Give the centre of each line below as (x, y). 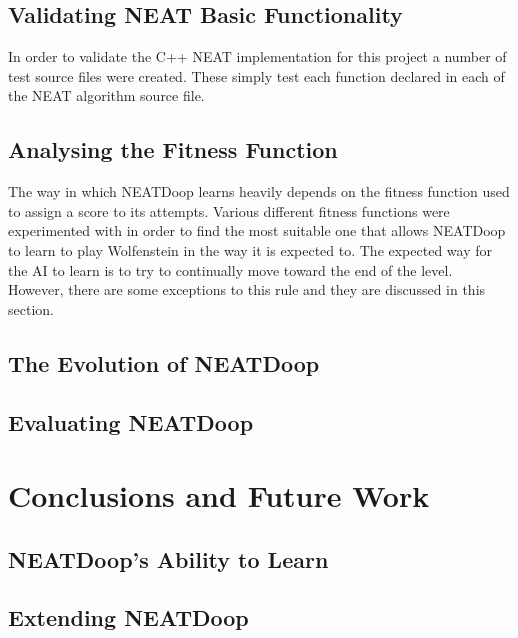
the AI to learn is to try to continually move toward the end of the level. (230, 269)
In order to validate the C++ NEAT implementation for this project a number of (257, 56)
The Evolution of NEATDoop (164, 362)
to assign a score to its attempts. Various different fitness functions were (229, 210)
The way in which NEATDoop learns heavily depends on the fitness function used (259, 191)
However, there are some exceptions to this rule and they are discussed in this (247, 289)
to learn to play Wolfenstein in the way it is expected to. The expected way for (250, 249)
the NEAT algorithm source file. (106, 95)
